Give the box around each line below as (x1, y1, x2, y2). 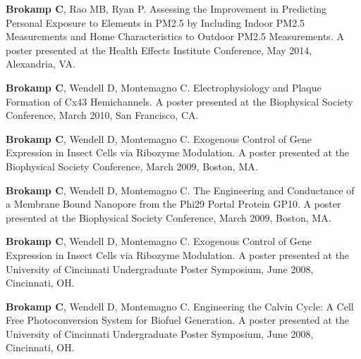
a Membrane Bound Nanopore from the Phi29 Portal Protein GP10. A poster (6, 196, 341, 211)
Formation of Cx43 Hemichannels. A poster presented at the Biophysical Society (6, 94, 353, 108)
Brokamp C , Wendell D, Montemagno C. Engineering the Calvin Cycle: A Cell (6, 298, 354, 313)
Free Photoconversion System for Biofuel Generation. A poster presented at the (6, 313, 349, 327)
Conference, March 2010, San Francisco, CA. (6, 108, 199, 122)
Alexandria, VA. (6, 56, 75, 71)
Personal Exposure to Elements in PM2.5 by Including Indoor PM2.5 (6, 15, 305, 30)
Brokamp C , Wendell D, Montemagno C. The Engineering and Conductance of (6, 182, 355, 197)
